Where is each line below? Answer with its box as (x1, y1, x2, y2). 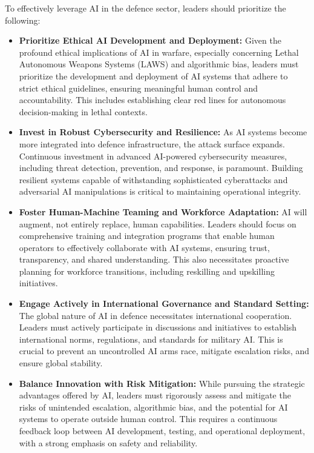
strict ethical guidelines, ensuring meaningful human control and (19, 81, 258, 94)
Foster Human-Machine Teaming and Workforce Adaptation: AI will (19, 205, 307, 218)
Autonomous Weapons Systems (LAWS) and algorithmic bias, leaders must (19, 58, 299, 70)
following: (5, 13, 41, 26)
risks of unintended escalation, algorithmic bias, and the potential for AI (19, 400, 288, 413)
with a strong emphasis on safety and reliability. (19, 436, 198, 449)
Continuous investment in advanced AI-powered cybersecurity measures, (19, 149, 287, 162)
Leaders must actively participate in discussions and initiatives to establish (19, 321, 297, 334)
